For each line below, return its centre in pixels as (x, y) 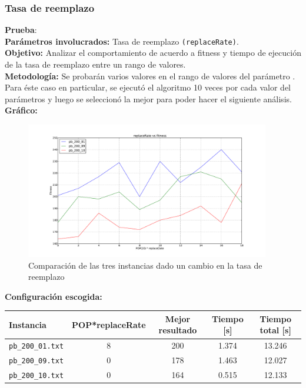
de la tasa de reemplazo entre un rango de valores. (95, 64)
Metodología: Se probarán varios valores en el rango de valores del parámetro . (150, 76)
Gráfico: (21, 110)
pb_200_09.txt (36, 361)
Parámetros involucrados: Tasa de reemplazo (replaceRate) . (122, 41)
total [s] (275, 330)
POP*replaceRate (109, 324)
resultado (178, 330)
